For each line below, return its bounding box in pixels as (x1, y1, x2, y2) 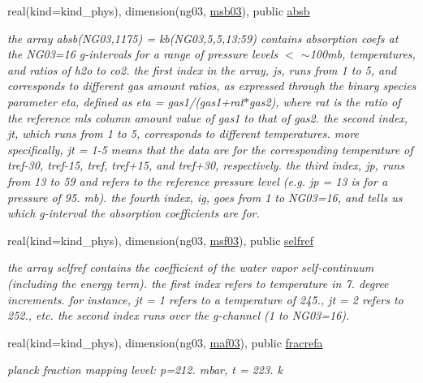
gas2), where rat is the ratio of (249, 93, 401, 110)
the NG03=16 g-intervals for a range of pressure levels (7, 45, 278, 62)
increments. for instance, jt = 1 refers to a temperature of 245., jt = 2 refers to (7, 290, 404, 308)
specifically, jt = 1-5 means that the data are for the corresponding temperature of (7, 140, 413, 157)
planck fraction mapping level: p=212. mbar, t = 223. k (7, 361, 283, 378)
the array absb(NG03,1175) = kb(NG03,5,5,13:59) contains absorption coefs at (7, 29, 399, 46)
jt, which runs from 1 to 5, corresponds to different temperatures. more (7, 125, 359, 142)
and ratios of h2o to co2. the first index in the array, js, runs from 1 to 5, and (7, 61, 397, 78)
